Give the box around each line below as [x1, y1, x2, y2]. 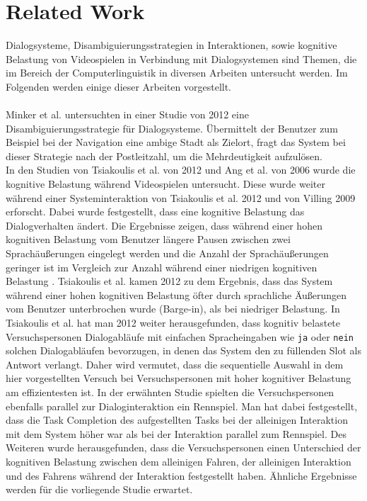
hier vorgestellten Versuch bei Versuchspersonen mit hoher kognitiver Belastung [6, 371, 351, 385]
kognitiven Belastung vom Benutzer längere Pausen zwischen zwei [6, 232, 291, 247]
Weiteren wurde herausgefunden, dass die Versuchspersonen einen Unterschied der [6, 440, 361, 455]
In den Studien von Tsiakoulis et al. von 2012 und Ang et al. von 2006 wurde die [6, 162, 356, 177]
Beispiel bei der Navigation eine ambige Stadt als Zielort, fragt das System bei [6, 135, 346, 150]
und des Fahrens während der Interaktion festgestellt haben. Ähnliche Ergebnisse [6, 468, 357, 483]
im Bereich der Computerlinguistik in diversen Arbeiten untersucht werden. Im [6, 65, 348, 80]
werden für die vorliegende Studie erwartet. [6, 482, 193, 497]
